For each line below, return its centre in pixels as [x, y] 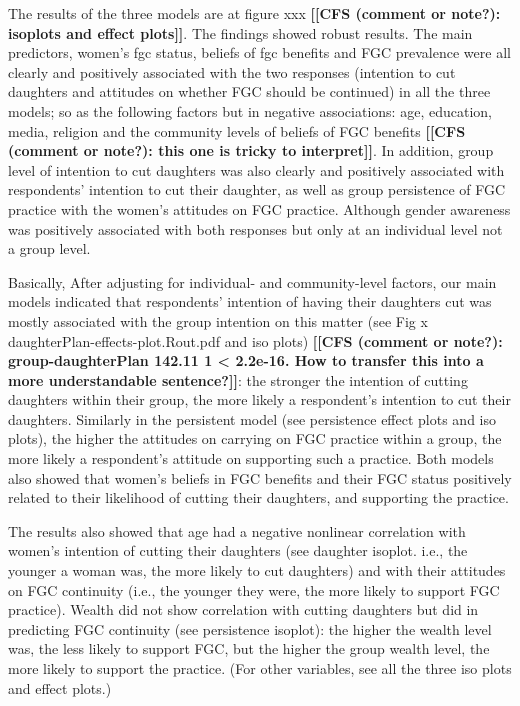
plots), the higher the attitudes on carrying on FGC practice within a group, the [255, 438]
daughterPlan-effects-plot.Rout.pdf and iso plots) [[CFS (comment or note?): [255, 340]
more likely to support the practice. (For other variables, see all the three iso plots [260, 668]
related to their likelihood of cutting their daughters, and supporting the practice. [258, 497]
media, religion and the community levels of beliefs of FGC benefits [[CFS [237, 130]
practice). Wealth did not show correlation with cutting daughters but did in [243, 609]
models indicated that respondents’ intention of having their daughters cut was [250, 301]
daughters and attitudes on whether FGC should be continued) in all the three [249, 91]
